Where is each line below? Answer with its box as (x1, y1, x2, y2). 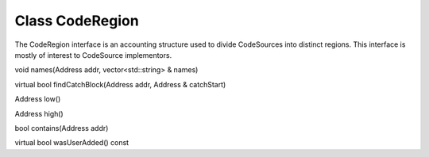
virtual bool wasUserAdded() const (14, 138, 129, 147)
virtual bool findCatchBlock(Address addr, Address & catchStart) (14, 79, 226, 89)
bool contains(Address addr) (14, 123, 109, 132)
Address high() (14, 109, 64, 118)
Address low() (14, 94, 61, 104)
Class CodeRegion (14, 12, 139, 29)
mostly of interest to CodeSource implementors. (14, 50, 172, 59)
